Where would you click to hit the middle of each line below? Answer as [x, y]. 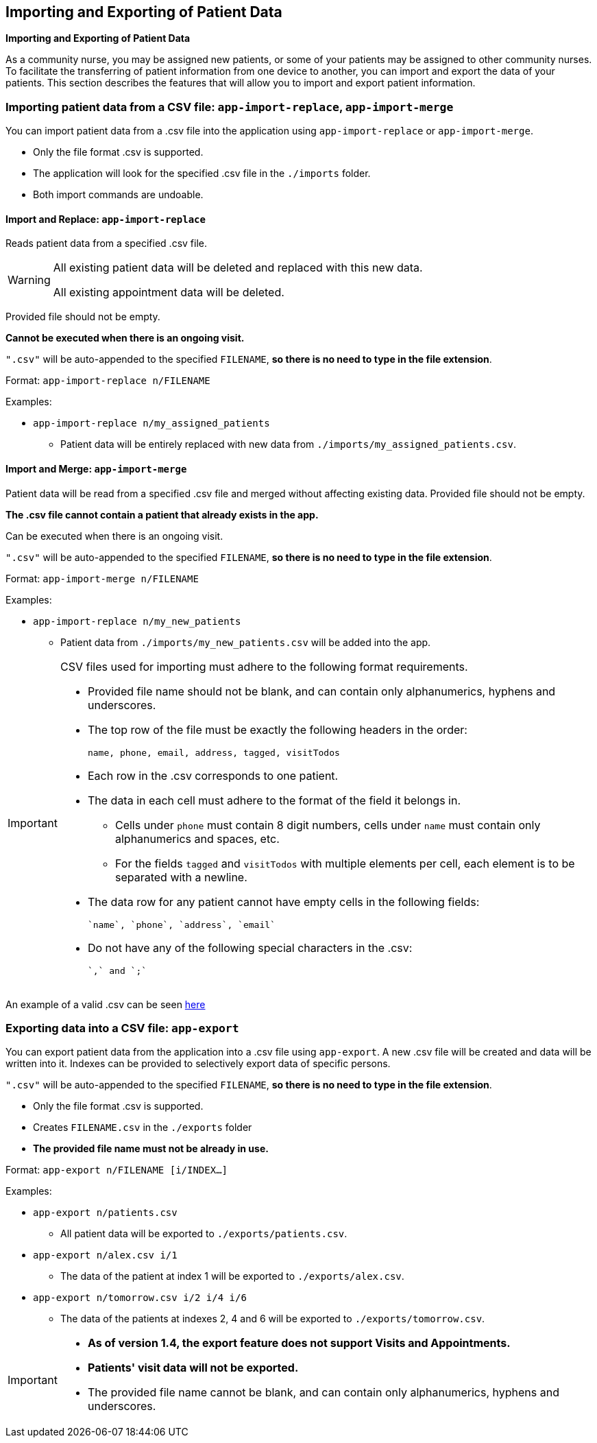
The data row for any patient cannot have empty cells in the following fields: [283, 902]
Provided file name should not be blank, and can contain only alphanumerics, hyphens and [321, 691]
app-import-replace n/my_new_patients [137, 621]
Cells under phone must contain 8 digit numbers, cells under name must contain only [328, 825]
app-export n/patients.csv [105, 1213]
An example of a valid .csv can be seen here [106, 1004]
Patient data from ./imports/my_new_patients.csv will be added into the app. [246, 642]
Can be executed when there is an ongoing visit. [114, 536]
